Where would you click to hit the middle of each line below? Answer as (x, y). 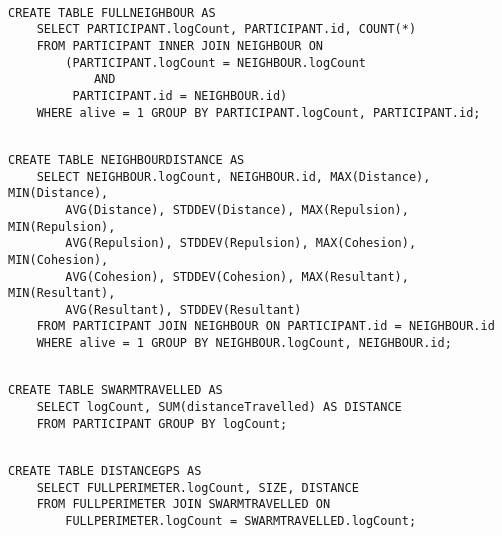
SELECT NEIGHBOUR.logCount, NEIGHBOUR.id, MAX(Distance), (233, 176)
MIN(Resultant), (62, 293)
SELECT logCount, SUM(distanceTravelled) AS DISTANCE (219, 407)
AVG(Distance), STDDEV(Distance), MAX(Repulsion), (237, 209)
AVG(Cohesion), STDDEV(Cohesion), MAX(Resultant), (237, 276)
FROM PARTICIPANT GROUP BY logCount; (162, 423)
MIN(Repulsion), (62, 226)
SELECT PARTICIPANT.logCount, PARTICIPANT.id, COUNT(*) (226, 29)
